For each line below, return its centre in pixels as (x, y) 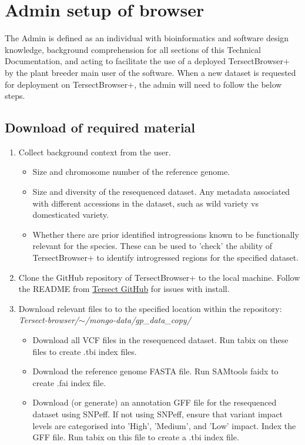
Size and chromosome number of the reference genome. (131, 172)
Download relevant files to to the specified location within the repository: (150, 308)
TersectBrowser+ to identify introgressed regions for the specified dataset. (166, 258)
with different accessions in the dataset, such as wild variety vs (145, 203)
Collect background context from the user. (95, 152)
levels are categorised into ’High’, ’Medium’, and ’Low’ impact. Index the (164, 425)
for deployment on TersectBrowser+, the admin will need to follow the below (143, 84)
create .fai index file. (69, 382)
